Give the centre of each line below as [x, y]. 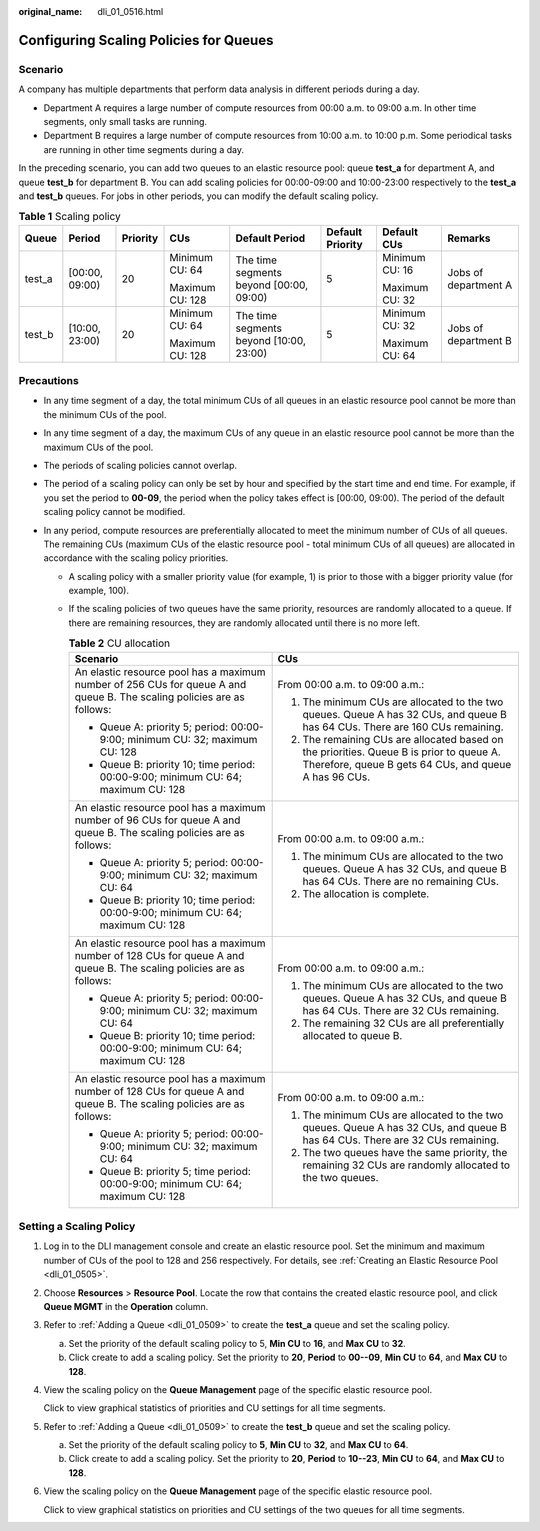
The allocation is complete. [366, 893]
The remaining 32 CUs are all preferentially [403, 1023]
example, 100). [99, 591]
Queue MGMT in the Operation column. [126, 1306]
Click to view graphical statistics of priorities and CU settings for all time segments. [214, 1408]
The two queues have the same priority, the [405, 1152]
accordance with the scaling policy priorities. [136, 558]
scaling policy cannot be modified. [114, 512]
